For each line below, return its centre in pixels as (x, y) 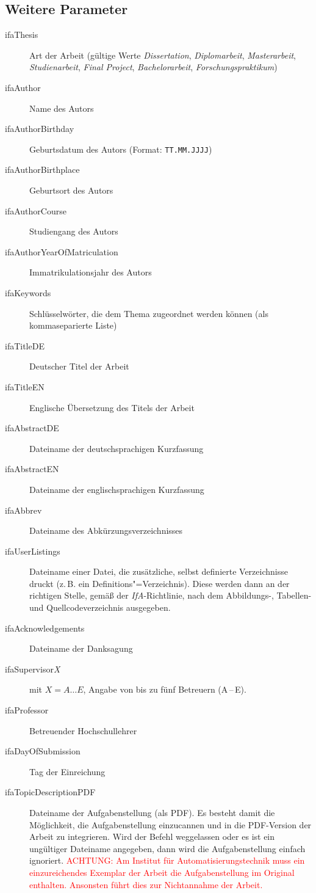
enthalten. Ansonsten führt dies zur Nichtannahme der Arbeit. (146, 884)
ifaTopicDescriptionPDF (50, 792)
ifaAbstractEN (32, 469)
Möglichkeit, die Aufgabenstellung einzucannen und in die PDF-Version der (171, 824)
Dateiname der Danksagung (81, 648)
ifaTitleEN (25, 386)
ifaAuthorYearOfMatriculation (62, 251)
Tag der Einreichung (67, 771)
